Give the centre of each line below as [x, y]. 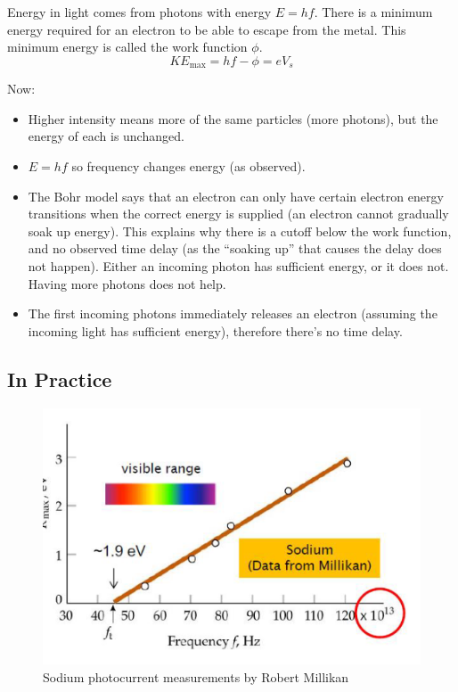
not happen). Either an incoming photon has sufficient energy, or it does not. [238, 265]
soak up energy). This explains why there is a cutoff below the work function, [240, 231]
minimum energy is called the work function [127, 47]
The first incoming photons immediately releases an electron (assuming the [233, 313]
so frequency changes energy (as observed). [188, 166]
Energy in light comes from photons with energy [139, 12]
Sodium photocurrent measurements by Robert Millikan [196, 677]
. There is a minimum [373, 12]
